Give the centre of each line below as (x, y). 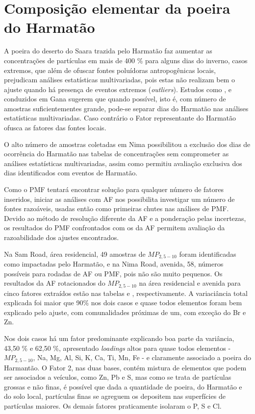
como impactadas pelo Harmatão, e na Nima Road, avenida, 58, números (114, 264)
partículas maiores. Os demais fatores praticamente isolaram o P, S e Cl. (113, 406)
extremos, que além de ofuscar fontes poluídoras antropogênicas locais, (110, 70)
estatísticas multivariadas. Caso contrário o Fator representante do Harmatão (120, 118)
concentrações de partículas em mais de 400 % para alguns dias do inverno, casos (126, 60)
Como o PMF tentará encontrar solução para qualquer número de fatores (114, 189)
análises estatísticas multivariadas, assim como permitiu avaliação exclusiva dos (123, 163)
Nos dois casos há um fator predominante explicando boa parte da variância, (119, 338)
